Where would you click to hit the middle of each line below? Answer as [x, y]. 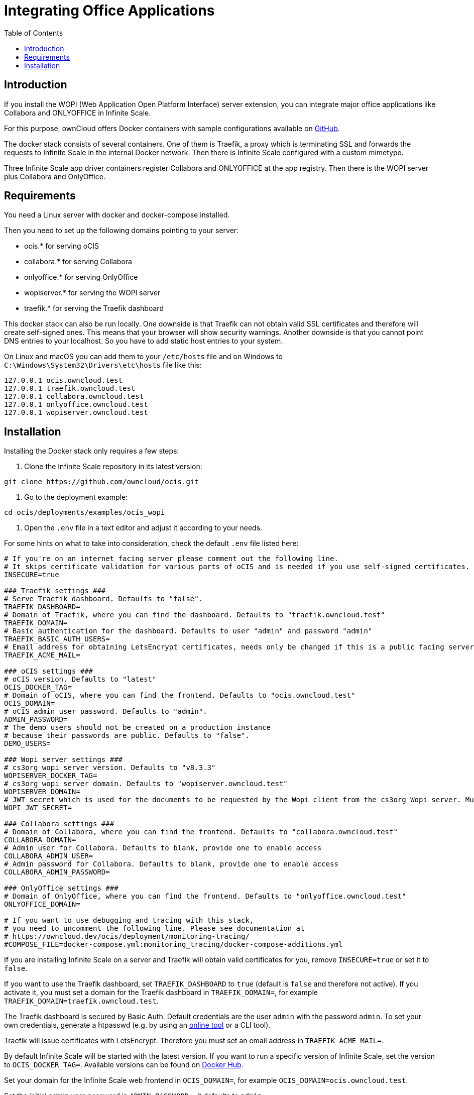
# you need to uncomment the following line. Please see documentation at [154, 928]
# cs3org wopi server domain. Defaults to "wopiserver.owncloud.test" [146, 784]
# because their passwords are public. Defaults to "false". [127, 736]
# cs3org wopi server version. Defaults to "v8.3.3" [110, 768]
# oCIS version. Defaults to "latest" [80, 679]
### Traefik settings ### [55, 591]
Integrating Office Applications [109, 11]
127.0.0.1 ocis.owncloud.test [64, 380]
